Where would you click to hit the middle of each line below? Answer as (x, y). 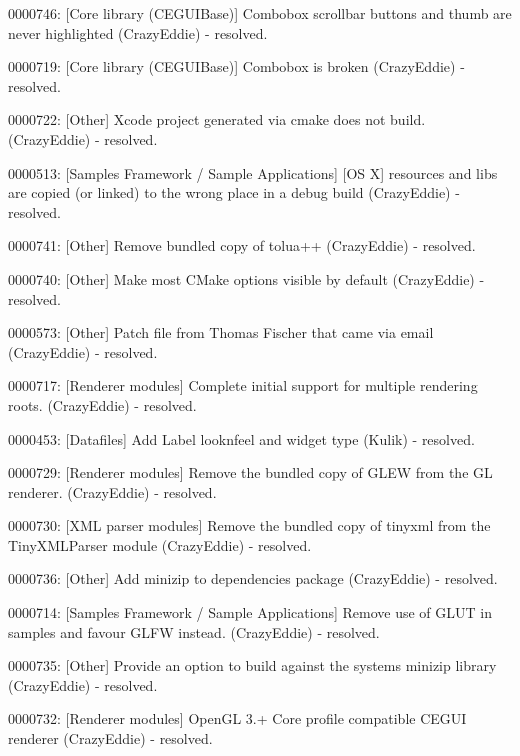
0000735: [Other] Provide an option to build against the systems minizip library (252, 665)
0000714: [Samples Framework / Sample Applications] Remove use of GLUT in (250, 612)
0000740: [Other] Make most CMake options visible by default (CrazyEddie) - (246, 278)
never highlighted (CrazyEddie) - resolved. (138, 32)
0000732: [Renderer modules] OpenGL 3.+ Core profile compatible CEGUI (237, 718)
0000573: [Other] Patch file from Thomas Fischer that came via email (221, 332)
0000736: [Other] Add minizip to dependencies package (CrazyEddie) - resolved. (253, 578)
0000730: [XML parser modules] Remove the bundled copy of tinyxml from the (249, 525)
